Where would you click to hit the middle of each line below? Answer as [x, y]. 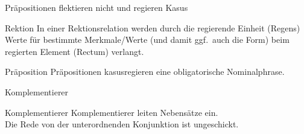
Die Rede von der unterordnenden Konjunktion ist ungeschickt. [122, 124]
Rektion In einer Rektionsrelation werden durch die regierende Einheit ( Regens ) [153, 27]
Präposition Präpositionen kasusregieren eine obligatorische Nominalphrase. [145, 72]
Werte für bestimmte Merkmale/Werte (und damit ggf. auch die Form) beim [147, 40]
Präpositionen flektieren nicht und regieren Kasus [97, 7]
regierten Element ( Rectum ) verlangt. [74, 51]
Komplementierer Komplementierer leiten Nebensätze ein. [112, 112]
